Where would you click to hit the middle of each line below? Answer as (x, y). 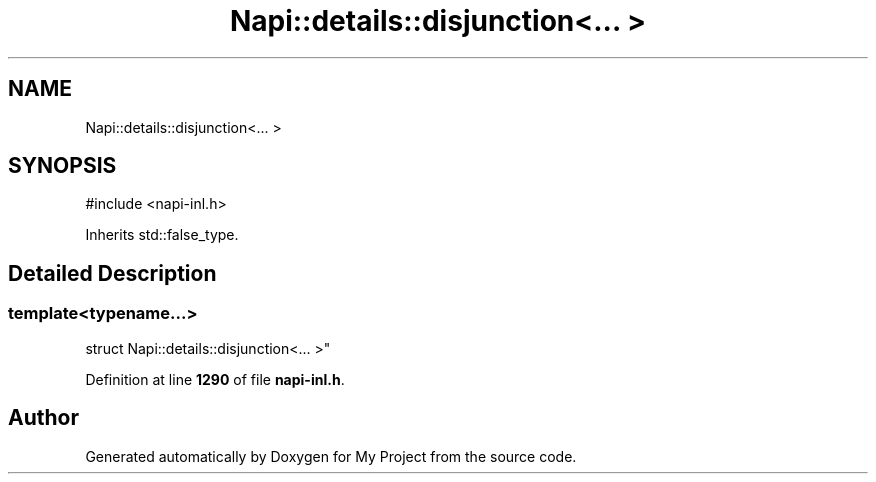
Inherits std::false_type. (162, 235)
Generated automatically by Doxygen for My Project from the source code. (331, 456)
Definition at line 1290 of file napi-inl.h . (215, 379)
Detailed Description (112, 273)
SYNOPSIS (62, 166)
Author (43, 418)
